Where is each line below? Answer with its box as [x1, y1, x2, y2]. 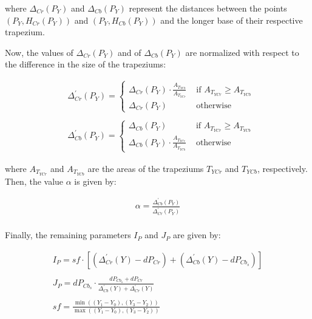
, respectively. [257, 162, 308, 174]
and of [118, 46, 141, 58]
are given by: [173, 228, 221, 241]
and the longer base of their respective [160, 13, 303, 26]
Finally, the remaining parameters [5, 228, 131, 241]
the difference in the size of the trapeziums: [5, 58, 166, 70]
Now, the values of [5, 46, 73, 58]
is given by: [74, 174, 117, 187]
